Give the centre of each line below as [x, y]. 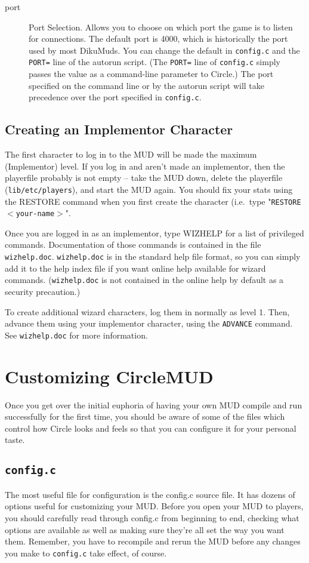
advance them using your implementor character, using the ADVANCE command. [149, 323]
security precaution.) [43, 291]
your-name [35, 214]
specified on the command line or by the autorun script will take [146, 85]
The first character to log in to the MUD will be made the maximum [131, 154]
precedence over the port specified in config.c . [115, 97]
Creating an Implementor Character [119, 129]
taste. [15, 440]
